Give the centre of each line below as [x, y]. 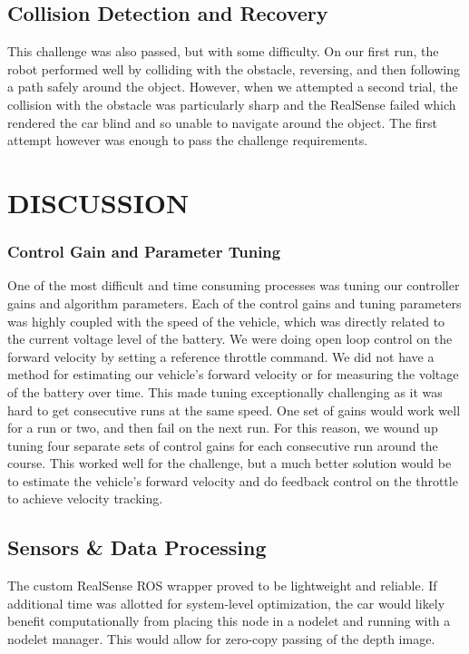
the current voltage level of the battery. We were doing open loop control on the [230, 339]
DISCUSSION [98, 202]
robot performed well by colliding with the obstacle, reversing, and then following [234, 68]
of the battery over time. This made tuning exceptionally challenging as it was [225, 391]
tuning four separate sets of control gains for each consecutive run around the [223, 445]
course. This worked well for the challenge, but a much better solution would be [230, 463]
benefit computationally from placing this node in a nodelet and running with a [229, 621]
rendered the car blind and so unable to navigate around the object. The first [223, 122]
